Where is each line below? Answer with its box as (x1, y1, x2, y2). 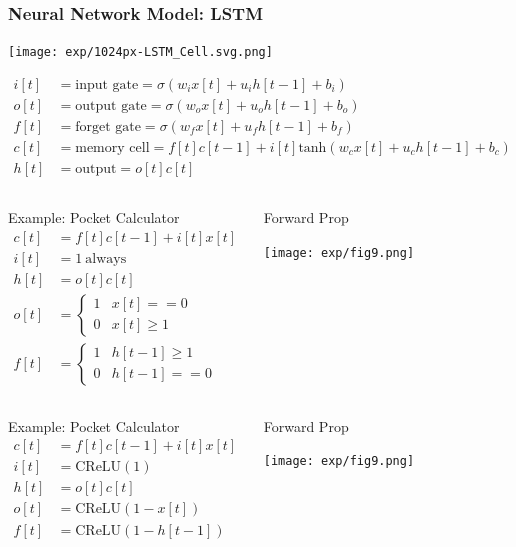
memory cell (75, 140, 150, 155)
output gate (75, 98, 147, 113)
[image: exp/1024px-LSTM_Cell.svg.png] (8, 45, 273, 60)
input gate (75, 77, 139, 92)
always (85, 251, 127, 266)
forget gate (75, 119, 141, 134)
